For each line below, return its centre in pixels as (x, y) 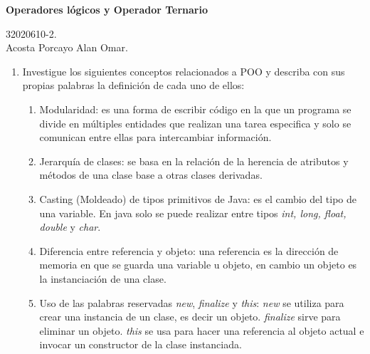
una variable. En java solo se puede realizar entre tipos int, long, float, (193, 213)
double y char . (70, 227)
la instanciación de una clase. (103, 278)
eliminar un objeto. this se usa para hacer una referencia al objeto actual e (202, 330)
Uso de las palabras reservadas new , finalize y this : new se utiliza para (192, 302)
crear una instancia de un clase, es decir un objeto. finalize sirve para (190, 317)
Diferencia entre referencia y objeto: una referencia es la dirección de (189, 250)
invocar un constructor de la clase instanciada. (141, 344)
